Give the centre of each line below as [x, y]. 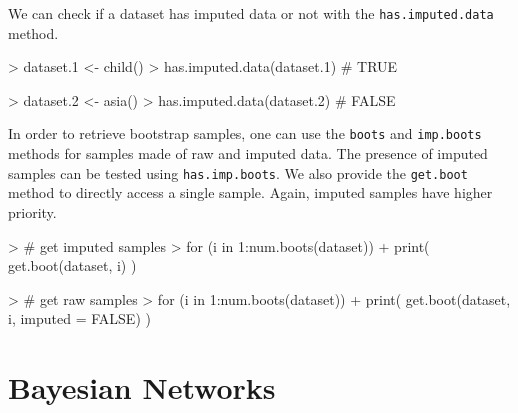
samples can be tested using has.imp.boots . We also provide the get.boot [238, 172]
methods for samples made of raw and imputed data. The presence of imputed [248, 153]
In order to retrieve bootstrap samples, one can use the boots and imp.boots [245, 133]
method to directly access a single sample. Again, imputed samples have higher [250, 192]
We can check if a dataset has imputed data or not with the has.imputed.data [251, 13]
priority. [32, 211]
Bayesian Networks [142, 387]
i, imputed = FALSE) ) [79, 318]
